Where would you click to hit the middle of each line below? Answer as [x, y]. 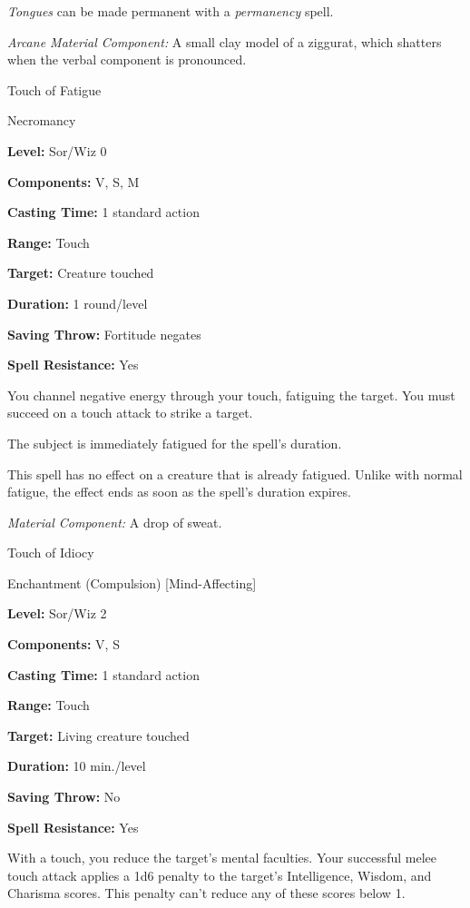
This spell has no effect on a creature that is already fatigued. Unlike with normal [235, 474]
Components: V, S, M [73, 181]
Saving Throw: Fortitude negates [104, 334]
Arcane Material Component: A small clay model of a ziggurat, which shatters [225, 41]
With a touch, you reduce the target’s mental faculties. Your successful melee [222, 858]
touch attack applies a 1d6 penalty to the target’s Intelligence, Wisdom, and [220, 875]
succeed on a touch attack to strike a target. [130, 413]
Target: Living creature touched [98, 735]
